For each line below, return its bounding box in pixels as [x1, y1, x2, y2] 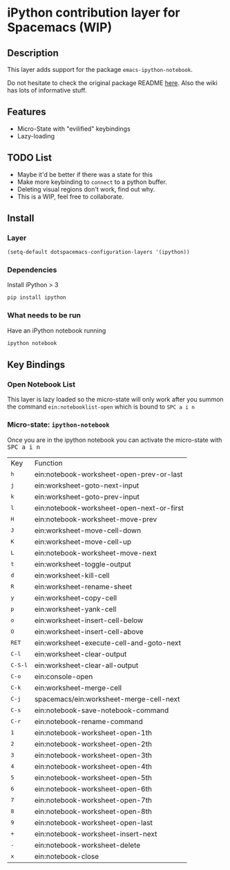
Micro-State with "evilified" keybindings [17, 124, 131, 133]
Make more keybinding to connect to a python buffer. [17, 178, 167, 186]
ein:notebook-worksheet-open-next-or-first [34, 503, 184, 512]
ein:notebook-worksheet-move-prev [34, 514, 157, 524]
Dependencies [7, 265, 57, 275]
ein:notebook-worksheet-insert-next [34, 829, 157, 838]
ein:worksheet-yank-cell [34, 604, 117, 613]
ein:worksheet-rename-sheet [34, 582, 133, 591]
